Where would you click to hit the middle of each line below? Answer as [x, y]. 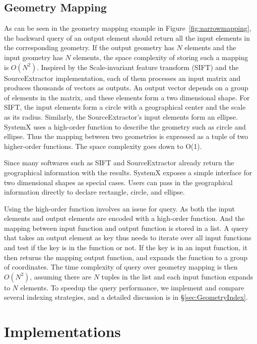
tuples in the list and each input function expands [177, 276]
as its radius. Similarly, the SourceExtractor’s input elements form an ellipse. [121, 116]
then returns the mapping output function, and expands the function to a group [126, 257]
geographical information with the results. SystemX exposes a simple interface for [128, 172]
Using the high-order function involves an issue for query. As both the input [120, 208]
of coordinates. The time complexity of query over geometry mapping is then [121, 267]
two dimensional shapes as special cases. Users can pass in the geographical [118, 182]
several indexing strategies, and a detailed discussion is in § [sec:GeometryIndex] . [126, 297]
